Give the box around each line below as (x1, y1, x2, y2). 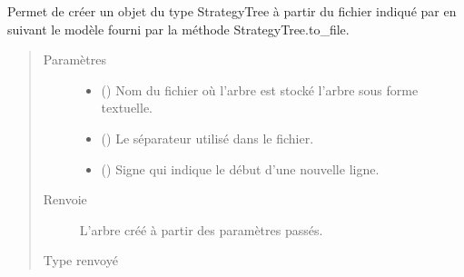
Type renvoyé (43, 251, 118, 270)
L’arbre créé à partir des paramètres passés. (79, 220, 323, 239)
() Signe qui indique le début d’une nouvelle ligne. (101, 159, 380, 178)
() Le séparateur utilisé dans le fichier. (101, 128, 314, 147)
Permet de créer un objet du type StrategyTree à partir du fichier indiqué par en (7, 2, 457, 20)
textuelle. (101, 98, 153, 117)
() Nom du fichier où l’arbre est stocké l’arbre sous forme (101, 80, 419, 99)
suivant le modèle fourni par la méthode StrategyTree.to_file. (7, 19, 350, 38)
